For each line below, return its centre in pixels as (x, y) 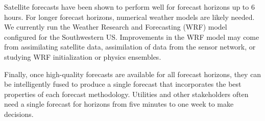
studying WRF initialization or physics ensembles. (83, 56)
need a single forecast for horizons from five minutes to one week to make (119, 104)
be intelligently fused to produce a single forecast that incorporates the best (123, 84)
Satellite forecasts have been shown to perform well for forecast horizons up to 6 (129, 7)
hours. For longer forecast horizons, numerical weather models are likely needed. (129, 17)
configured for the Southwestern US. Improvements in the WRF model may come (132, 37)
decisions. (19, 114)
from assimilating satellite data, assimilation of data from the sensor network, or (130, 47)
